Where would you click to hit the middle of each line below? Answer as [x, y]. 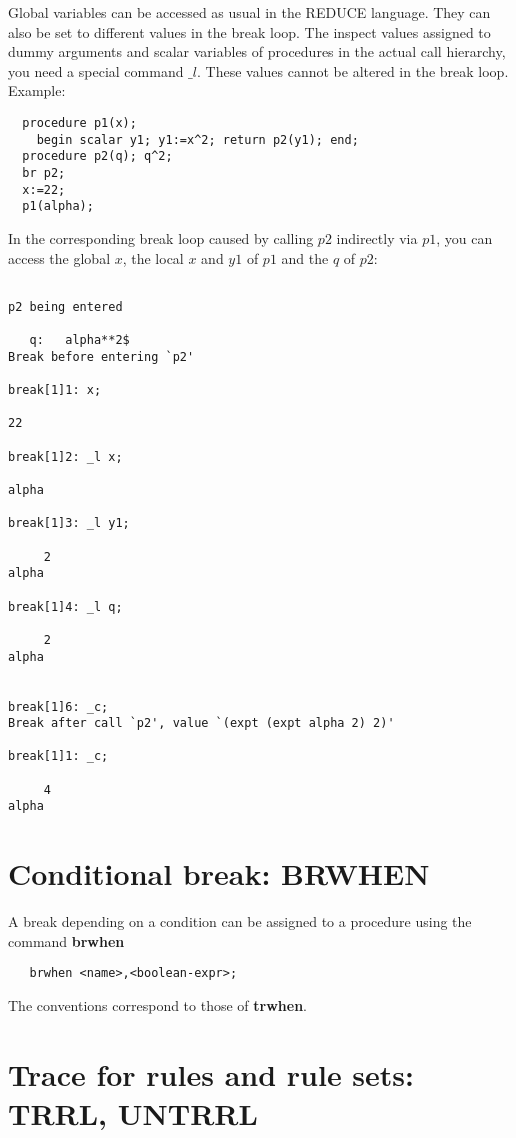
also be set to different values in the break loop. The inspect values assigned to [249, 31]
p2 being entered [65, 306]
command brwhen [66, 940]
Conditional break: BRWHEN [219, 873]
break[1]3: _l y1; [69, 523]
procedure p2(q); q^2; [97, 156]
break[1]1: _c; [58, 756]
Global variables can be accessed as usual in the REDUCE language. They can [249, 12]
